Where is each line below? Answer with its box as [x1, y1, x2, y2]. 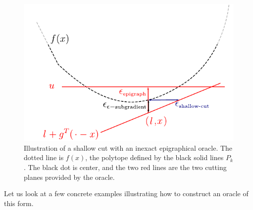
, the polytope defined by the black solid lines [85, 152, 224, 163]
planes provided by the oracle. [24, 171, 115, 182]
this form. [4, 198, 34, 208]
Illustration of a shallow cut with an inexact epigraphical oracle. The [24, 142, 233, 153]
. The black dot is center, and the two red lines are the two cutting [24, 162, 227, 172]
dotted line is [24, 152, 64, 163]
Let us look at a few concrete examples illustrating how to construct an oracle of [4, 188, 249, 199]
